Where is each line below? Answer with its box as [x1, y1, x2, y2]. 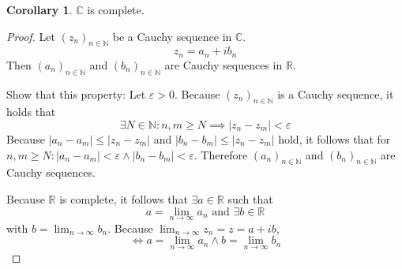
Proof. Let [6, 28, 55, 44]
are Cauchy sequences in [164, 56, 283, 73]
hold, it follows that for [278, 131, 391, 148]
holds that [6, 103, 56, 120]
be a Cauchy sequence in [112, 28, 232, 44]
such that [227, 191, 273, 207]
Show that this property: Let [6, 85, 146, 102]
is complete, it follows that [59, 191, 188, 207]
